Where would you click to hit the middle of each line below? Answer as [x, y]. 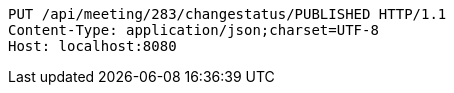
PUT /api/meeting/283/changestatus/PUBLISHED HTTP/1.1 [227, 14]
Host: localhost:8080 [92, 46]
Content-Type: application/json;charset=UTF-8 [193, 30]
